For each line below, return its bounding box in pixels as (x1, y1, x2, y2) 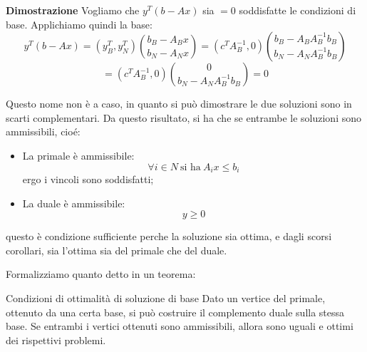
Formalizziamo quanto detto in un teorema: (6, 266, 196, 281)
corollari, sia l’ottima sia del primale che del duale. (6, 242, 227, 257)
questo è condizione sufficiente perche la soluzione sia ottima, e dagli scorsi (6, 229, 332, 244)
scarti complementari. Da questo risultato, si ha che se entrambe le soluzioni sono (6, 110, 361, 125)
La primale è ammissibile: (22, 147, 135, 162)
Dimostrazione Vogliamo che (6, 3, 140, 17)
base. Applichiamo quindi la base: (6, 16, 153, 31)
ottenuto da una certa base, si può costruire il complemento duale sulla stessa (6, 304, 345, 319)
